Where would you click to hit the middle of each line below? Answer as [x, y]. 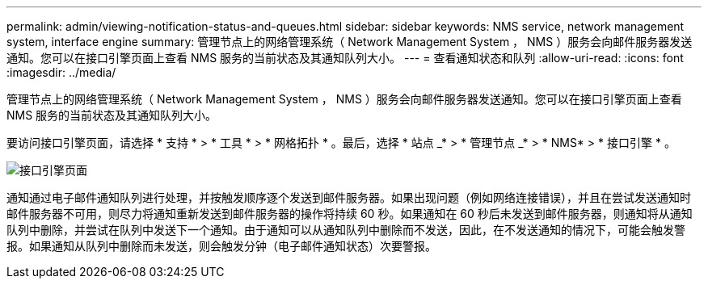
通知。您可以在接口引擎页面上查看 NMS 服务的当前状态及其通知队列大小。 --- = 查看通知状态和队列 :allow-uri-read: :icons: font [345, 58]
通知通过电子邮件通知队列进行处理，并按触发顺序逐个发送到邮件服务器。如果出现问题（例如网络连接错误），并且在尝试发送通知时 [349, 197]
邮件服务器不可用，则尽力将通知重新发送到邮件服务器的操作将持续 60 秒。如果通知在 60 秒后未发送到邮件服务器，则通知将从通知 [350, 214]
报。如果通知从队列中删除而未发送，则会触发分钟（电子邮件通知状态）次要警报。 [221, 246]
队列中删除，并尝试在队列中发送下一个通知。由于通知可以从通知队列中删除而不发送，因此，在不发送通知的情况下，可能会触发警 [346, 230]
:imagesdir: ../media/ [61, 72]
